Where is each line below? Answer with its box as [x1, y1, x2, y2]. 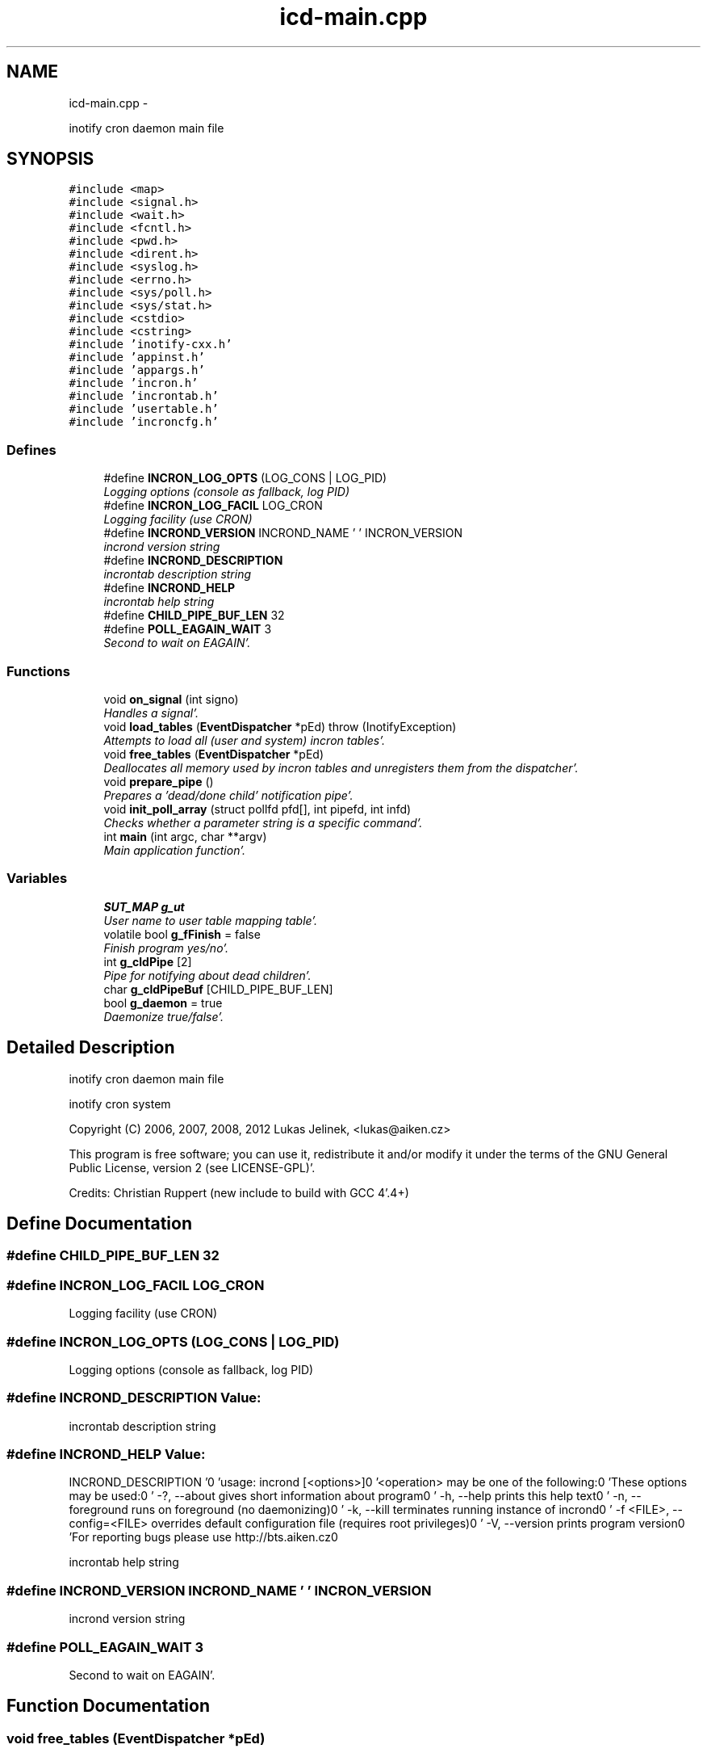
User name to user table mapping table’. [103, 913, 318, 927]
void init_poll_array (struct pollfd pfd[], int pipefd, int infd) [103, 801, 412, 816]
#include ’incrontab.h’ [69, 389, 219, 403]
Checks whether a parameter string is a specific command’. [103, 815, 423, 830]
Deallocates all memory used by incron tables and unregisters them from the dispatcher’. [103, 760, 579, 775]
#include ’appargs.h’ [69, 364, 205, 377]
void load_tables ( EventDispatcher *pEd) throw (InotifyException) [103, 719, 457, 734]
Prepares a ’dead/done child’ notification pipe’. [103, 788, 353, 802]
